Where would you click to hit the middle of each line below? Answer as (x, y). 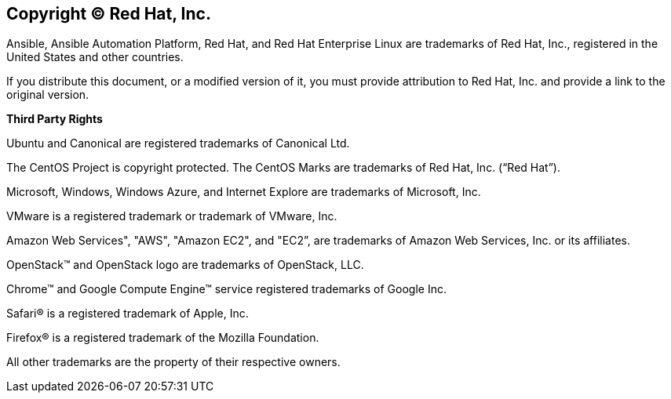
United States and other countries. (95, 57)
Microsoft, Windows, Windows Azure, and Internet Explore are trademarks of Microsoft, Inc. (244, 192)
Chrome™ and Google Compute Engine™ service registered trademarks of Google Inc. (226, 289)
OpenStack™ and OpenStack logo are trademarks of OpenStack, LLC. (185, 265)
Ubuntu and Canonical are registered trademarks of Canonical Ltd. (178, 143)
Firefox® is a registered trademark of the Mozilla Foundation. (163, 338)
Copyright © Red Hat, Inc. (109, 14)
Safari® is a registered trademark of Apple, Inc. (128, 314)
